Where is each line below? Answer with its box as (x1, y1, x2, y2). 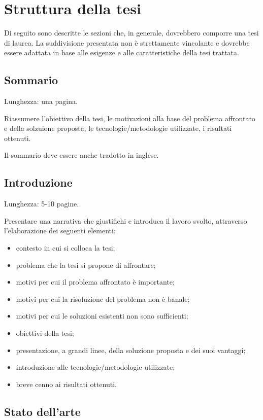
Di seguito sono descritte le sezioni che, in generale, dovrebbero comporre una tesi (4, 27, 259, 38)
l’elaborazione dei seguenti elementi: (4, 225, 116, 236)
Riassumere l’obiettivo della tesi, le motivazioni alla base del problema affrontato (4, 113, 255, 123)
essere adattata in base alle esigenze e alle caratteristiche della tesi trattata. (4, 47, 239, 58)
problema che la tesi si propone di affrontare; (16, 259, 156, 270)
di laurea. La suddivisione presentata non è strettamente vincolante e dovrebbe (4, 37, 250, 48)
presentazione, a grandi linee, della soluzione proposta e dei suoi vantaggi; (16, 344, 246, 355)
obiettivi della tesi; (16, 328, 74, 338)
